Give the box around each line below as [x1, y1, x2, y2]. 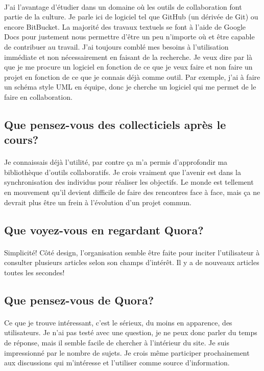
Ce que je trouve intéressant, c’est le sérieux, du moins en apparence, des [4, 317, 232, 328]
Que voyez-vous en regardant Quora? [4, 222, 204, 237]
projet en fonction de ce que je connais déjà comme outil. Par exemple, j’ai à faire [4, 71, 260, 82]
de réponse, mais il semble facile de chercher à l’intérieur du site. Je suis [4, 337, 230, 347]
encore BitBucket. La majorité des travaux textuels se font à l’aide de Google [4, 21, 246, 32]
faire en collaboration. [4, 91, 73, 102]
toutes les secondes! [4, 267, 65, 277]
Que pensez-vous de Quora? [4, 292, 154, 308]
